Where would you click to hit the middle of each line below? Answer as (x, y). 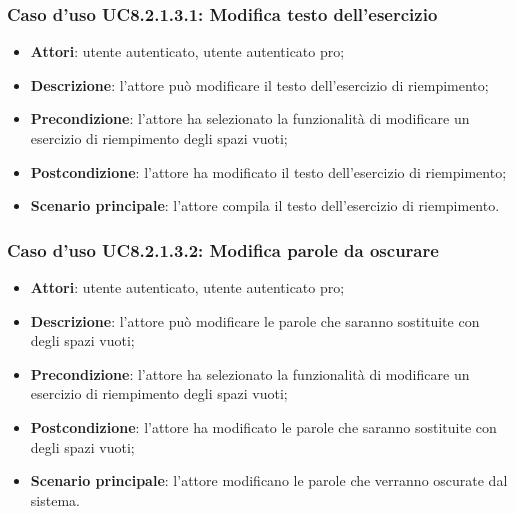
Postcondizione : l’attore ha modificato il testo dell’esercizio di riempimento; (268, 171)
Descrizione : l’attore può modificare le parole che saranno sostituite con (255, 320)
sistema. (55, 499)
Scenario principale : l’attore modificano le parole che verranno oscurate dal (269, 480)
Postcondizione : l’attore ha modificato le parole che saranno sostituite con (263, 426)
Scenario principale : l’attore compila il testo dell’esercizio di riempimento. (265, 205)
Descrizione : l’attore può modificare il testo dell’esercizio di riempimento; (259, 84)
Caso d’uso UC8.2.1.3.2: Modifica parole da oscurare (223, 249)
